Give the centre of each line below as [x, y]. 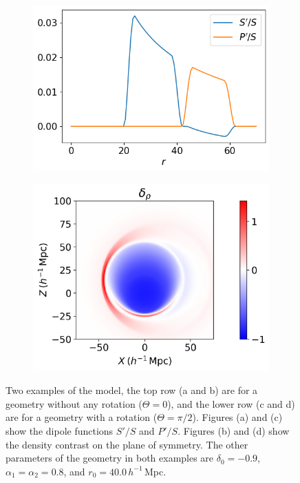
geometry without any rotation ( [74, 403]
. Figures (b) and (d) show [234, 431]
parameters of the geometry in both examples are [110, 458]
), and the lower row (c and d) [231, 403]
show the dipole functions [60, 431]
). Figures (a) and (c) [237, 417]
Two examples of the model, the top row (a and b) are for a [132, 390]
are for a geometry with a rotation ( [82, 417]
